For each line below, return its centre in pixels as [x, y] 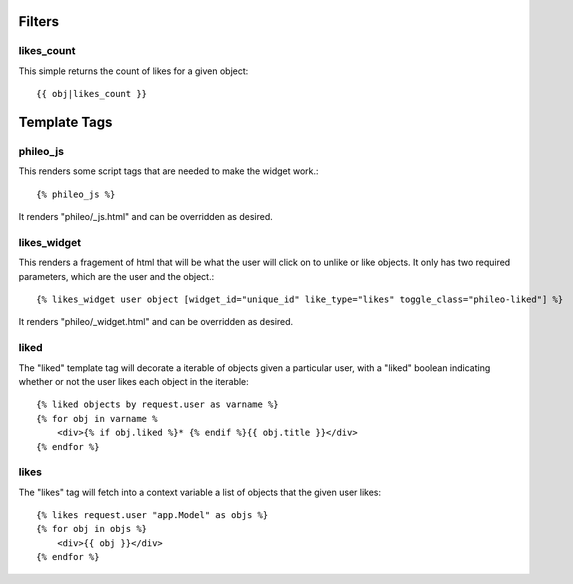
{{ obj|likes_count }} [92, 94]
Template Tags [65, 121]
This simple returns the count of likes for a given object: [133, 71]
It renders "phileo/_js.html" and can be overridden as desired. [146, 217]
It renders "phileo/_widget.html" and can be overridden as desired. [156, 322]
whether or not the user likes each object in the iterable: [133, 381]
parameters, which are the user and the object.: [116, 276]
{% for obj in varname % [97, 418]
